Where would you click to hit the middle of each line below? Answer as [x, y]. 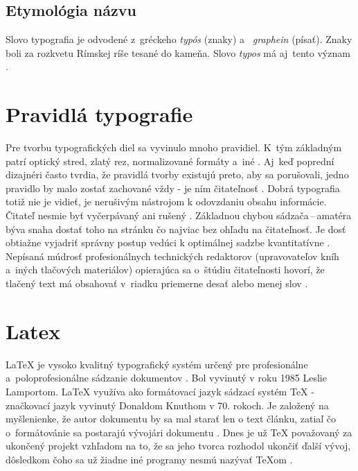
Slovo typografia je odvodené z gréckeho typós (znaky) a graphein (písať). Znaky [179, 39]
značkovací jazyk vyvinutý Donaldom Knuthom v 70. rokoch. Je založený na [167, 405]
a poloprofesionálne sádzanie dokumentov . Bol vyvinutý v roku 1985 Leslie [166, 378]
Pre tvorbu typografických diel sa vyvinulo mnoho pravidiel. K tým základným [174, 147]
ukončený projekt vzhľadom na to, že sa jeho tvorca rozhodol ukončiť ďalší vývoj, [178, 446]
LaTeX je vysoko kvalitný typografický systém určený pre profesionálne [157, 364]
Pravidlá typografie [99, 114]
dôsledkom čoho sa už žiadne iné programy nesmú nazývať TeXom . [149, 459]
